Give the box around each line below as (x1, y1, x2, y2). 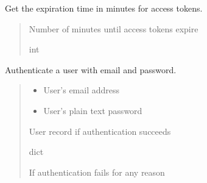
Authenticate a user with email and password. (5, 63, 177, 76)
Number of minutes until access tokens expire (29, 22, 198, 35)
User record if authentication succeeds (29, 124, 171, 137)
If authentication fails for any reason (29, 165, 165, 178)
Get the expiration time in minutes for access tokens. (5, 2, 203, 14)
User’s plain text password (43, 104, 142, 117)
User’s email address (43, 84, 120, 96)
